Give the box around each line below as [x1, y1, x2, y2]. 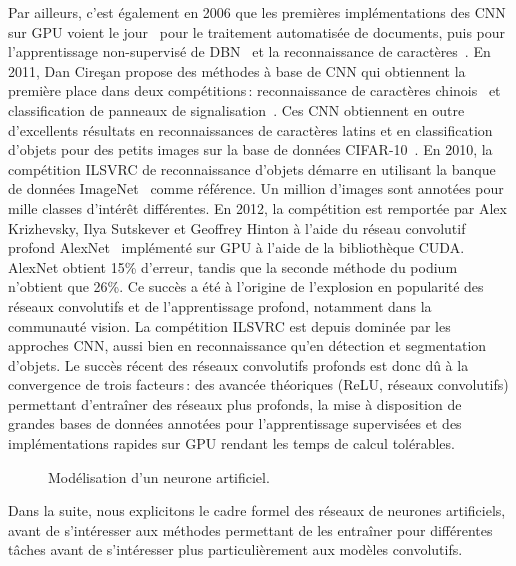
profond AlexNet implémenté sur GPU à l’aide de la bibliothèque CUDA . [8, 237, 465, 258]
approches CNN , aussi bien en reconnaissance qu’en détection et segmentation [8, 335, 487, 356]
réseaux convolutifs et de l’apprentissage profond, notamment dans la [8, 295, 432, 316]
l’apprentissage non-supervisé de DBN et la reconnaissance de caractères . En [8, 41, 491, 62]
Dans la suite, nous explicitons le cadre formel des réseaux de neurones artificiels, [8, 500, 506, 521]
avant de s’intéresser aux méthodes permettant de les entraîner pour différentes [8, 519, 493, 540]
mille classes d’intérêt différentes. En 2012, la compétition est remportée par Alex [8, 197, 507, 218]
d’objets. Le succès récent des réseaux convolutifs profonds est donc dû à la [8, 354, 469, 375]
